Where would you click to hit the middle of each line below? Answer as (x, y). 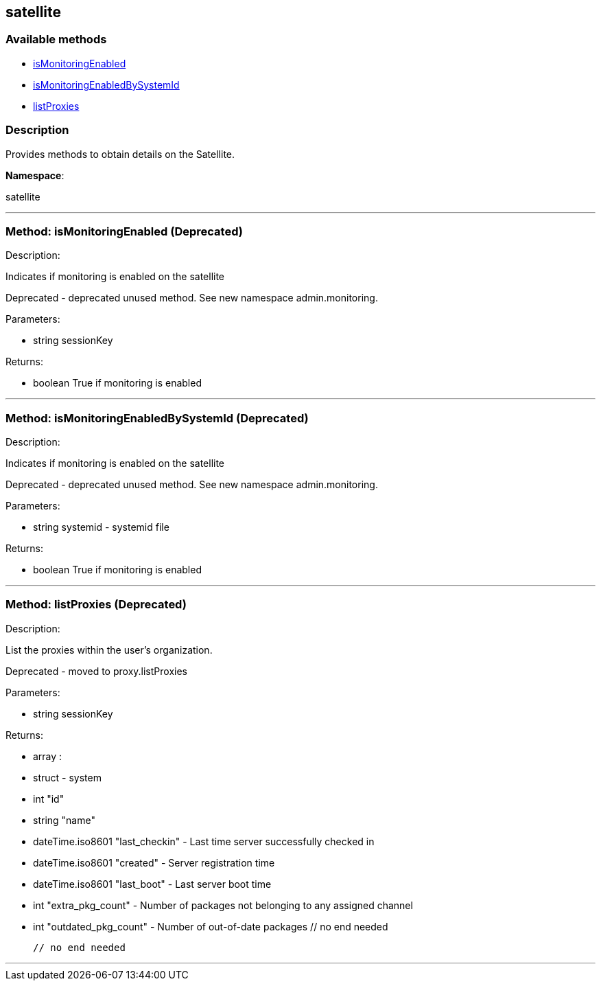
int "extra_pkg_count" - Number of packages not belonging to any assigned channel (223, 905)
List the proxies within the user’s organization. (109, 650)
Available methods (56, 39)
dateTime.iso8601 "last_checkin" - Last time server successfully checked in (204, 841)
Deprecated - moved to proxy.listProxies (96, 671)
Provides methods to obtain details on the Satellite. (120, 154)
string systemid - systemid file (101, 527)
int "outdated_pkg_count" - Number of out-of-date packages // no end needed (211, 926)
